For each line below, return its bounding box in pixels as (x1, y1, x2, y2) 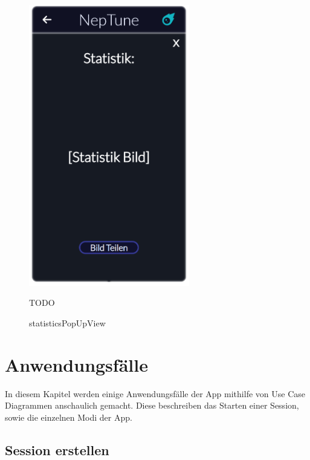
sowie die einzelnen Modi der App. (5, 410, 132, 423)
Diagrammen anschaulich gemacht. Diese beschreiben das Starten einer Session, (5, 399, 299, 412)
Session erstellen (5, 440, 109, 459)
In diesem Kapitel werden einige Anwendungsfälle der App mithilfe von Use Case (5, 387, 305, 400)
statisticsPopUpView (29, 316, 106, 329)
